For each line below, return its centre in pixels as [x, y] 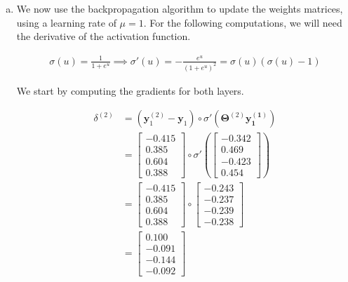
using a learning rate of [66, 22]
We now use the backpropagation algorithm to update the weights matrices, [180, 8]
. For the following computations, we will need [243, 22]
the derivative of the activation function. [103, 36]
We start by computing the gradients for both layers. [130, 90]
